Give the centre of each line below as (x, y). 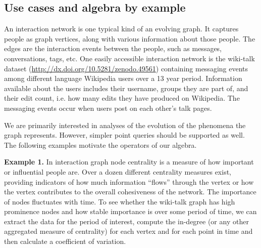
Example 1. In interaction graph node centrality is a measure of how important (129, 162)
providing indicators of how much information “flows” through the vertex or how (129, 181)
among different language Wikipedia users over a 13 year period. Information (123, 78)
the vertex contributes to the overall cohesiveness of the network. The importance (130, 192)
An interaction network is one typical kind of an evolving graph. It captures (121, 29)
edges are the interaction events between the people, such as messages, (113, 48)
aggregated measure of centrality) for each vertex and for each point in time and (128, 231)
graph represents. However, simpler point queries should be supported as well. (124, 135)
